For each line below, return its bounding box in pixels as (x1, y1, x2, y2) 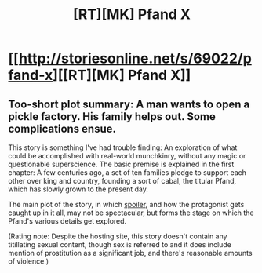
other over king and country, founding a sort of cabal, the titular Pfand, (8, 177, 237, 185)
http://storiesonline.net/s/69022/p (18, 49, 253, 67)
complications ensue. (8, 122, 116, 135)
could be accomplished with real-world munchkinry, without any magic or (8, 151, 246, 160)
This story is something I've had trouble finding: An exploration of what (8, 143, 238, 152)
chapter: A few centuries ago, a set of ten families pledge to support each (8, 168, 247, 177)
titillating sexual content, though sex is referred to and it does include (8, 240, 231, 249)
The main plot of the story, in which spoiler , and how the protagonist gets (8, 200, 245, 209)
